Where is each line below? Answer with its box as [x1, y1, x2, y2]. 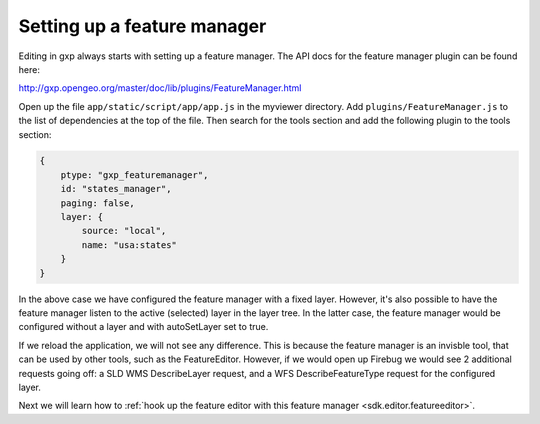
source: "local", [81, 225, 167, 237]
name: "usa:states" [81, 239, 177, 250]
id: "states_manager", [60, 183, 172, 195]
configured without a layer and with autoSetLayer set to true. [18, 321, 269, 333]
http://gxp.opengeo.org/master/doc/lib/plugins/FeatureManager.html [18, 82, 302, 94]
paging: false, [60, 197, 135, 209]
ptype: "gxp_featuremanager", [60, 169, 209, 180]
